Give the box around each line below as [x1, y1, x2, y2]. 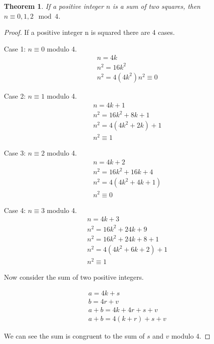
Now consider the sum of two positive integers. [4, 272, 144, 282]
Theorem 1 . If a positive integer [4, 1, 104, 11]
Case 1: [4, 43, 26, 53]
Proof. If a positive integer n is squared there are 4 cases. [4, 27, 175, 37]
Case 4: [4, 205, 26, 215]
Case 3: [4, 148, 26, 158]
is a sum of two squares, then [113, 1, 201, 11]
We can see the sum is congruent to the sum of [4, 331, 145, 341]
